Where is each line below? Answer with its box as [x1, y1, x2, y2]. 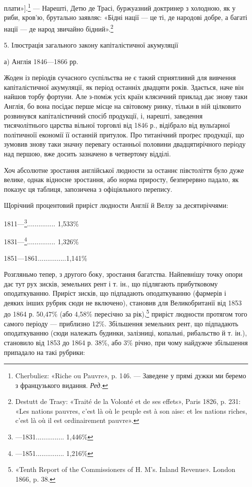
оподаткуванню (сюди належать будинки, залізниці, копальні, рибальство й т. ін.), [4, 328, 247, 338]
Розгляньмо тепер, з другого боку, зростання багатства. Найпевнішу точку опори [4, 269, 243, 279]
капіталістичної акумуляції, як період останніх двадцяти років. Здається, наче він [4, 82, 244, 92]
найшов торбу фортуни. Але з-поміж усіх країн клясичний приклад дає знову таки [4, 91, 248, 101]
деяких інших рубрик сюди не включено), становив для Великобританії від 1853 [4, 297, 242, 307]
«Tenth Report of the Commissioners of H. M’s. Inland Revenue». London [15, 464, 236, 474]
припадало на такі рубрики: [4, 347, 85, 357]
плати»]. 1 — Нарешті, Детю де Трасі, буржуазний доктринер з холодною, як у [4, 1, 236, 13]
